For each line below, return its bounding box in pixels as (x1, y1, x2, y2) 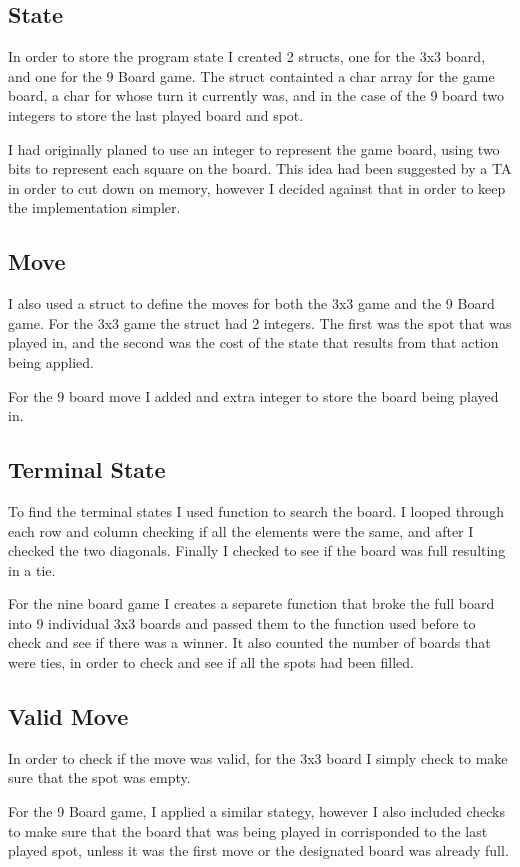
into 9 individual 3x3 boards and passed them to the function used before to (8, 612, 476, 633)
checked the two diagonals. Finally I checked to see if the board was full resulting (8, 540, 506, 561)
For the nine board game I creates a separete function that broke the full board (8, 593, 495, 614)
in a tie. (8, 559, 56, 580)
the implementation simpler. (8, 197, 181, 218)
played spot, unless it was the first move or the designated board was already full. (8, 840, 509, 861)
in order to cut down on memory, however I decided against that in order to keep (8, 177, 506, 198)
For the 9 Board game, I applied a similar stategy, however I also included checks (8, 801, 506, 822)
